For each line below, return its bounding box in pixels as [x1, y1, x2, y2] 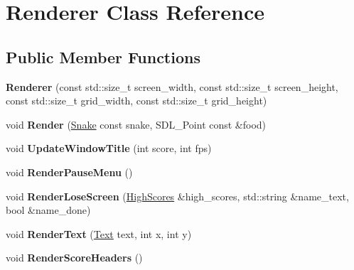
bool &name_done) [6, 202, 91, 217]
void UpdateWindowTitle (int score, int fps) [6, 141, 212, 156]
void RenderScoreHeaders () [6, 250, 143, 265]
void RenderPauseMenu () [6, 164, 133, 179]
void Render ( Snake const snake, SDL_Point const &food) [6, 117, 267, 131]
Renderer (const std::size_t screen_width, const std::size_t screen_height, [6, 79, 338, 94]
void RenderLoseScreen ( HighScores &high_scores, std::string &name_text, [6, 188, 349, 203]
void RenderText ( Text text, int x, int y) [6, 226, 192, 241]
